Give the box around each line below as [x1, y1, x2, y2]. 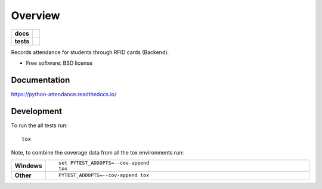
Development [11, 106, 63, 116]
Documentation [11, 75, 70, 85]
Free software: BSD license [26, 59, 92, 67]
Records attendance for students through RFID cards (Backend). [11, 48, 169, 56]
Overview [11, 9, 60, 22]
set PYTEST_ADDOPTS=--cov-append [58, 159, 149, 166]
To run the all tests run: [11, 122, 68, 129]
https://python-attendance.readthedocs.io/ [11, 90, 117, 97]
